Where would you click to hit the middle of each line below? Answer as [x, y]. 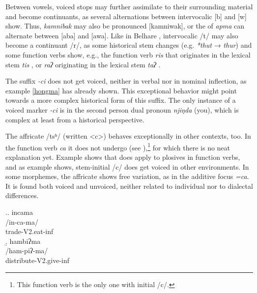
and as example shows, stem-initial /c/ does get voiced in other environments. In [127, 166]
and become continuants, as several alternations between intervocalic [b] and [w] [126, 16]
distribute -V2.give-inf [38, 260]
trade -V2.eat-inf [29, 231]
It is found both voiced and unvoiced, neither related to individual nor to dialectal [129, 186]
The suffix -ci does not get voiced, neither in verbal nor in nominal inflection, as [126, 81]
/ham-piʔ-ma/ [27, 250]
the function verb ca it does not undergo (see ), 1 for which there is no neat [118, 146]
